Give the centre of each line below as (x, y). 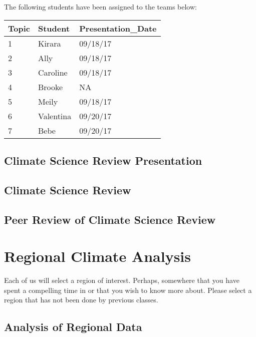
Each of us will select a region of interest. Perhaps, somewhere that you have (122, 280)
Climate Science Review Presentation (103, 160)
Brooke (50, 87)
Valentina (55, 116)
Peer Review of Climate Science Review (110, 219)
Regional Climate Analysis (98, 256)
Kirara (49, 43)
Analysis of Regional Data (73, 327)
